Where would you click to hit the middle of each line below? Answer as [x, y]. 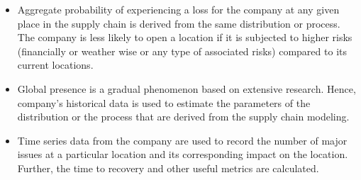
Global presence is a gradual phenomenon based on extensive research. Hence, [187, 88]
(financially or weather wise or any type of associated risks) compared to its [182, 51]
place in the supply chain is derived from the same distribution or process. [179, 23]
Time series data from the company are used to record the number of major [182, 140]
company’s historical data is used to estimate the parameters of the [164, 102]
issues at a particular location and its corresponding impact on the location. [183, 154]
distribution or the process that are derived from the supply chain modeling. [183, 117]
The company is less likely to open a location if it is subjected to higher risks [185, 37]
